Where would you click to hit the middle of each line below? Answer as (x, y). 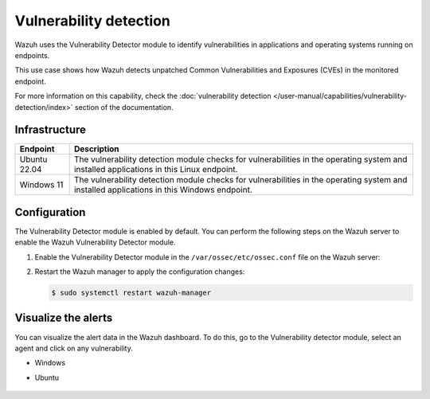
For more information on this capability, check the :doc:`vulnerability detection (143, 96)
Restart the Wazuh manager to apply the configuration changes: (140, 272)
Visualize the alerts (64, 318)
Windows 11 (41, 185)
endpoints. (32, 55)
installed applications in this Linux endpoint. (156, 170)
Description (96, 149)
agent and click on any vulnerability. (74, 348)
